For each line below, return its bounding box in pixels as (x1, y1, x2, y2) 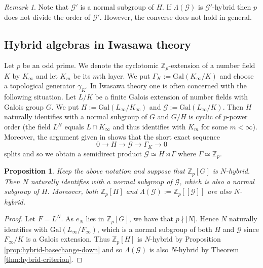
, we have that (129, 213, 173, 224)
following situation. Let (4, 91, 76, 102)
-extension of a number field (168, 60, 255, 71)
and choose (219, 70, 254, 81)
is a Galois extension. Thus (26, 233, 110, 244)
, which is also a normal (179, 176, 254, 186)
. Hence (195, 213, 219, 224)
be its (73, 70, 91, 81)
